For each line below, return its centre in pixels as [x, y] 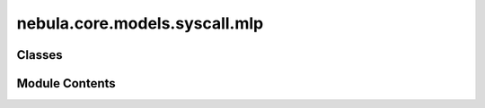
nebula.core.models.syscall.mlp [140, 23]
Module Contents [66, 83]
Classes [40, 55]
